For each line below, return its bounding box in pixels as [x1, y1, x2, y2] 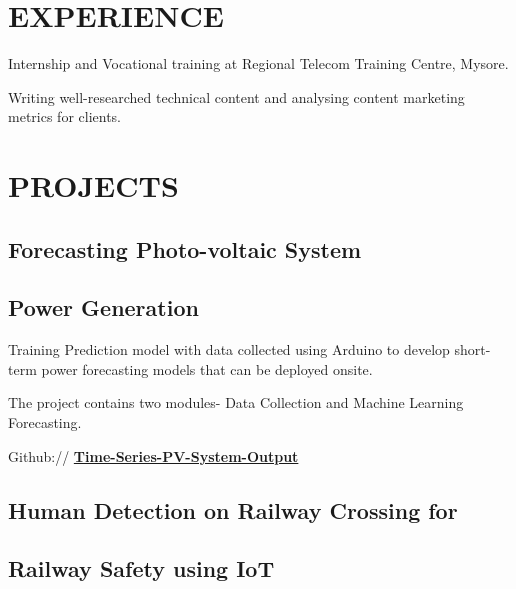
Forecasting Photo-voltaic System [8, 233, 362, 264]
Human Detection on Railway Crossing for [8, 494, 458, 525]
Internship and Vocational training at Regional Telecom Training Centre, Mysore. [8, 53, 509, 74]
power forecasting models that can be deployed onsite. [41, 358, 373, 379]
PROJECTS [8, 165, 179, 206]
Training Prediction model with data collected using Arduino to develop [8, 339, 450, 360]
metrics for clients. [8, 106, 121, 127]
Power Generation [8, 292, 199, 323]
